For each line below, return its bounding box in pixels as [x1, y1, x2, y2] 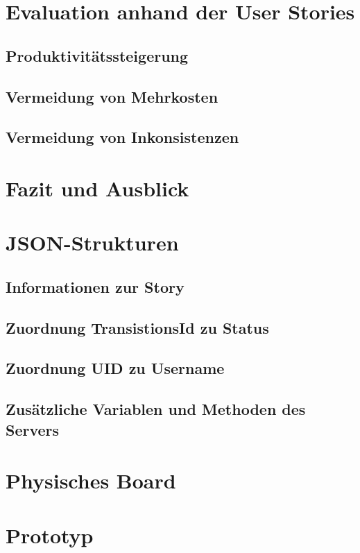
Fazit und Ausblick [6, 173, 189, 202]
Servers [6, 418, 60, 440]
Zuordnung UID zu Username [6, 357, 225, 379]
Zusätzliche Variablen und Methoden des [6, 398, 306, 420]
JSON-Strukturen [6, 228, 179, 257]
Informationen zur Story [6, 275, 185, 297]
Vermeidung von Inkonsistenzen [6, 126, 239, 148]
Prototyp [6, 520, 94, 549]
